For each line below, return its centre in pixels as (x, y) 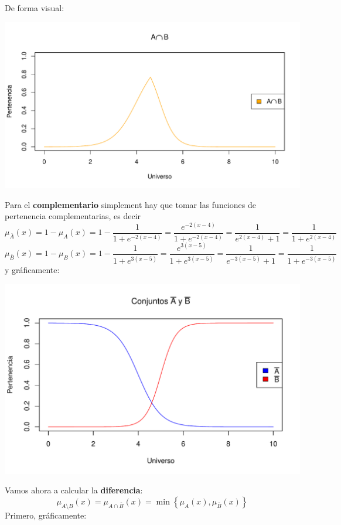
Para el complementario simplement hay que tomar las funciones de (130, 204)
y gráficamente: (32, 270)
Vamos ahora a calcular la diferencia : (74, 490)
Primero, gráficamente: (46, 515)
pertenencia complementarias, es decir (73, 216)
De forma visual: (35, 8)
